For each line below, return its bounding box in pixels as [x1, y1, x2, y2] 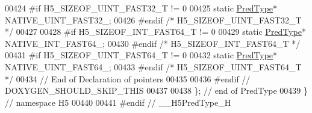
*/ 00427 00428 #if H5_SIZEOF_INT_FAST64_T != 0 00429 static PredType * [5, 25, 306, 38]
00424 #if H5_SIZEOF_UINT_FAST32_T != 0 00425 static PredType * [5, 2, 278, 14]
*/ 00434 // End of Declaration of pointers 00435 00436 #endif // [5, 72, 251, 85]
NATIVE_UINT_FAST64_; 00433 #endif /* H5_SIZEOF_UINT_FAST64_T [5, 60, 302, 73]
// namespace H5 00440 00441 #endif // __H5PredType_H [5, 96, 231, 108]
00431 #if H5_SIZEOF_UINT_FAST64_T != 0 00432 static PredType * [5, 49, 278, 61]
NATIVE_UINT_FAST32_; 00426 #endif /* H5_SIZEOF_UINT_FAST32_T [5, 13, 302, 26]
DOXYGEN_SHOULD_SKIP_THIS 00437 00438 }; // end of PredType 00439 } [5, 84, 308, 97]
